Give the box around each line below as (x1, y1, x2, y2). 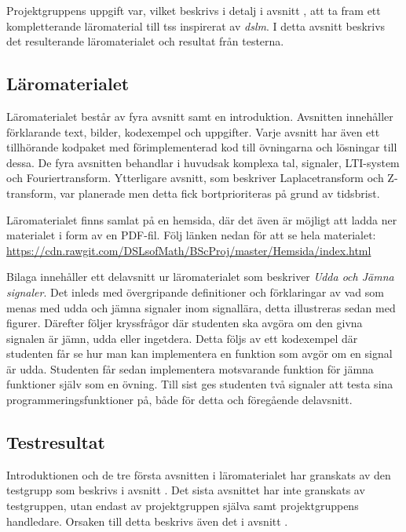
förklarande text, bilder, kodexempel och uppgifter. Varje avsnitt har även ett (6, 123, 380, 140)
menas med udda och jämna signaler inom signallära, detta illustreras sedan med (6, 299, 396, 315)
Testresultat (6, 430, 105, 454)
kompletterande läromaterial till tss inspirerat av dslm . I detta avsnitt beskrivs (6, 17, 386, 34)
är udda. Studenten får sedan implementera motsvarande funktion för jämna (6, 360, 374, 377)
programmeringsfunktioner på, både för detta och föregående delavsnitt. (6, 392, 353, 408)
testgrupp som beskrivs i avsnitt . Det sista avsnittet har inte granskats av (6, 482, 365, 498)
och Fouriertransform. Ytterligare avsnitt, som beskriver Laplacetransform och (6, 169, 384, 186)
